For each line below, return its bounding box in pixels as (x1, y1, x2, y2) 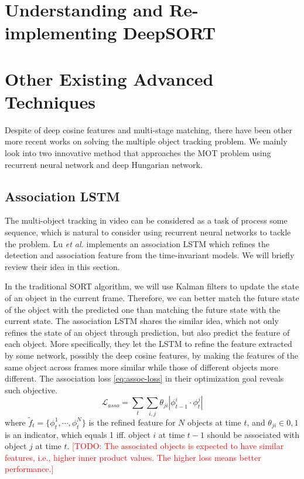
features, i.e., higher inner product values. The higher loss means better (5, 451, 261, 463)
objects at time (187, 416, 241, 428)
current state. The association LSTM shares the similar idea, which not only (5, 315, 279, 327)
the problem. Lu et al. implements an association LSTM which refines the (5, 237, 269, 249)
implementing (5, 21, 117, 45)
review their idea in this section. (5, 260, 120, 272)
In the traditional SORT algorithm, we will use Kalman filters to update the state (5, 280, 299, 292)
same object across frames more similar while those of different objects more (5, 360, 278, 373)
